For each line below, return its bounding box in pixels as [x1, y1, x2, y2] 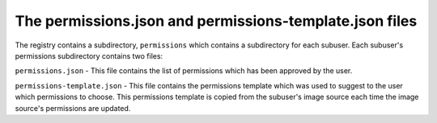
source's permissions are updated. [15, 103, 131, 113]
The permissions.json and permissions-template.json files [15, 12, 418, 30]
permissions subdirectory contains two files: [15, 51, 163, 60]
